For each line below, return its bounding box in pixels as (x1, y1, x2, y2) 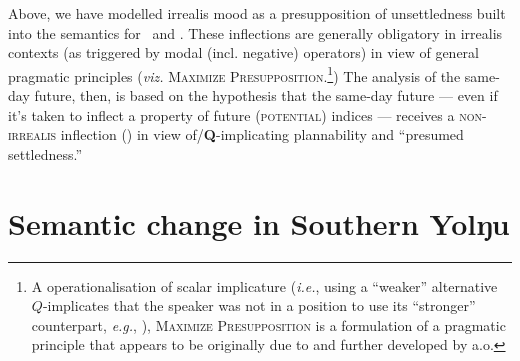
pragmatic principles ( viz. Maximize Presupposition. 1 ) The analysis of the (8, 62, 461, 86)
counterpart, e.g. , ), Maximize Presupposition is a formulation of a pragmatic (31, 314, 506, 335)
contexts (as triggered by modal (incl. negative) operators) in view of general (8, 42, 479, 63)
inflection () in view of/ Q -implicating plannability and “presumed (60, 124, 464, 145)
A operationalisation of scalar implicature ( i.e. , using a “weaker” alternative (31, 275, 498, 296)
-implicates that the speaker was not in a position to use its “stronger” (42, 295, 476, 316)
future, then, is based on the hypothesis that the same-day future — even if (34, 85, 498, 106)
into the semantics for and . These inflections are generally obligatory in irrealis (8, 22, 503, 43)
